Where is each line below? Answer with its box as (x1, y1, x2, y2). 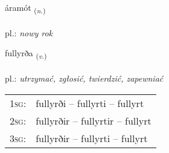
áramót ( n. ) (5, 1, 46, 15)
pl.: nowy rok (5, 26, 53, 39)
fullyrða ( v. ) (5, 47, 47, 61)
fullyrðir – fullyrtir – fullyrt (36, 113, 151, 128)
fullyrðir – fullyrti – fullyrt (36, 131, 148, 145)
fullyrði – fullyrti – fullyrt (36, 96, 144, 110)
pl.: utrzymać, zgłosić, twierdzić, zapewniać (5, 72, 164, 85)
